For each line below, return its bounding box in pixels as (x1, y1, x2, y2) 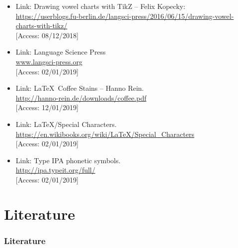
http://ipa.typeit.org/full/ (15, 165, 95, 175)
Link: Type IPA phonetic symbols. (15, 155, 121, 165)
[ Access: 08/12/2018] (15, 30, 79, 40)
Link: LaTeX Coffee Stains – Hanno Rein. (15, 83, 144, 93)
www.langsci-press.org (15, 56, 82, 66)
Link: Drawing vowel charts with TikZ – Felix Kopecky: (15, 1, 185, 11)
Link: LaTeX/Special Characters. (15, 119, 117, 129)
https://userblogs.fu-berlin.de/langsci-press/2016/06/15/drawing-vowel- (15, 10, 234, 21)
